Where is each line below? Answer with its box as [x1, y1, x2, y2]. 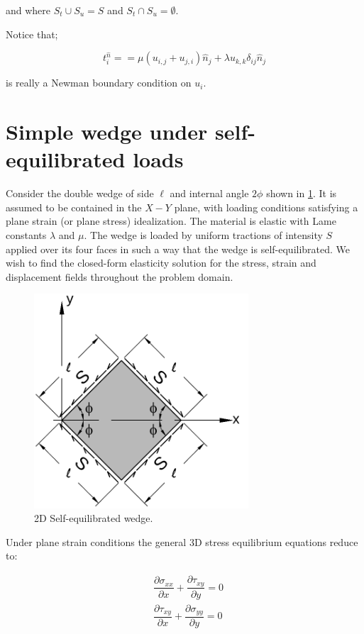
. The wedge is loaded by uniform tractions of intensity [84, 227, 323, 242]
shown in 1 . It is [266, 186, 337, 201]
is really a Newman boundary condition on [6, 75, 192, 90]
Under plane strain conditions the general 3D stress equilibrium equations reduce [6, 534, 358, 549]
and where [6, 3, 51, 17]
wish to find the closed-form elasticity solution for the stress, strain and [6, 255, 316, 270]
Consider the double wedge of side [6, 186, 154, 201]
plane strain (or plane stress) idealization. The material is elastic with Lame [6, 213, 336, 228]
